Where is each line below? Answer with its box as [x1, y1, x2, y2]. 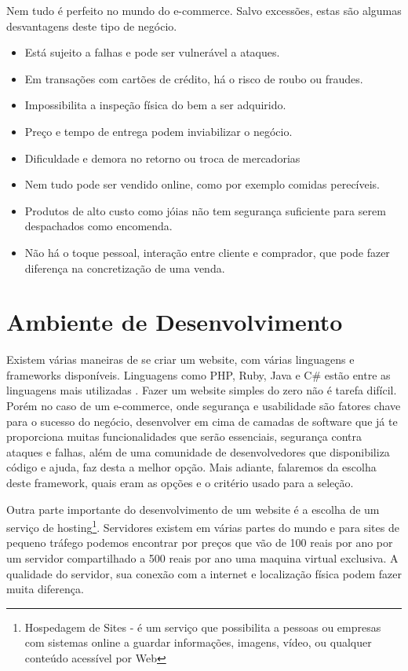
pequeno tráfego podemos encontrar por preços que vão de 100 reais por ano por [6, 534, 393, 551]
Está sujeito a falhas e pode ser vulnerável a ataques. [24, 44, 280, 60]
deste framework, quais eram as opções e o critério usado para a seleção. [6, 475, 354, 490]
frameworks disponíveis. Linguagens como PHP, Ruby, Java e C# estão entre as [6, 366, 391, 383]
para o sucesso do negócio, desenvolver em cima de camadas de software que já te [6, 412, 398, 429]
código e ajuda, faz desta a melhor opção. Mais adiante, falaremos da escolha [6, 459, 377, 475]
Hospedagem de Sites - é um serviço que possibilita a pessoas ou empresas [24, 618, 381, 635]
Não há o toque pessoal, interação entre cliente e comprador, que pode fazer [24, 244, 390, 260]
